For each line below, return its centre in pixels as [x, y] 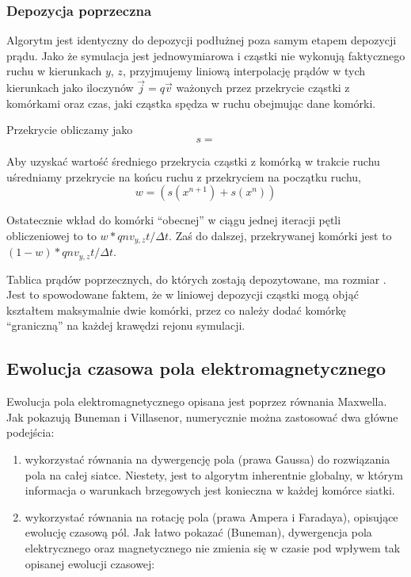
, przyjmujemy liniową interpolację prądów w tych [244, 71]
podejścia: [30, 432]
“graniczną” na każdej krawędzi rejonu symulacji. [126, 325]
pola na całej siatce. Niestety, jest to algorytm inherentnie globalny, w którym [214, 474]
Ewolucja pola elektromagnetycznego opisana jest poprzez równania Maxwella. [197, 401]
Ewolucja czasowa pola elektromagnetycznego [196, 368]
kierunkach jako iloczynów [70, 88]
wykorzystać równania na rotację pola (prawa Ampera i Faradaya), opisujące [211, 516]
